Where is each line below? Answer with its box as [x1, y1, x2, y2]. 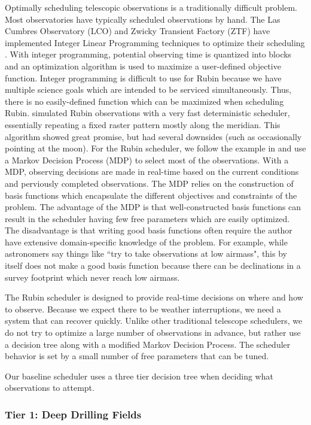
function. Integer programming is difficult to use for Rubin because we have [5, 71, 282, 84]
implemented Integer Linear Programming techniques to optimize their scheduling [5, 36, 305, 48]
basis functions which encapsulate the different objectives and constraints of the [5, 189, 297, 201]
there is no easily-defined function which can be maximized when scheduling [5, 95, 284, 107]
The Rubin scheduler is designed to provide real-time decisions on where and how [5, 291, 303, 303]
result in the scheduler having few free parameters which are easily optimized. [5, 212, 290, 224]
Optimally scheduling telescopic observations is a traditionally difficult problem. [5, 1, 297, 13]
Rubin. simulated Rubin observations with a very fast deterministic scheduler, [5, 107, 290, 119]
